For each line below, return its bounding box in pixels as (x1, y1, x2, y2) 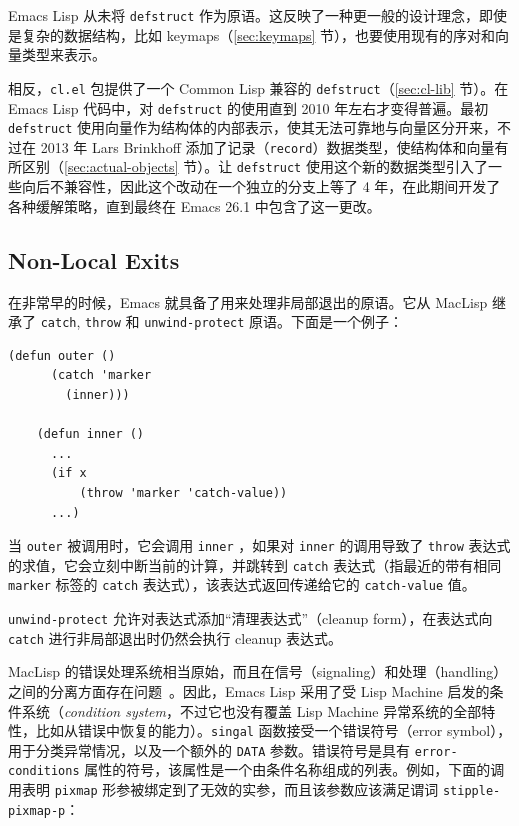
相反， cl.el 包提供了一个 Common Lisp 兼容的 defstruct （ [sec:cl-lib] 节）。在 (8, 77, 509, 98)
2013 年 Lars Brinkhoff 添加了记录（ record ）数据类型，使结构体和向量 (40, 136, 495, 157)
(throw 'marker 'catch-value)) (79, 485, 288, 500)
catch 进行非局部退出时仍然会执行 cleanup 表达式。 (8, 627, 343, 648)
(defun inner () (36, 427, 145, 442)
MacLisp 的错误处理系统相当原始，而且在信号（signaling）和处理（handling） (8, 661, 508, 682)
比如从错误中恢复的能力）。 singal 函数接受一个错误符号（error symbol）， (35, 720, 512, 741)
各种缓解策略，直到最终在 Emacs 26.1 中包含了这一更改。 (8, 195, 381, 216)
